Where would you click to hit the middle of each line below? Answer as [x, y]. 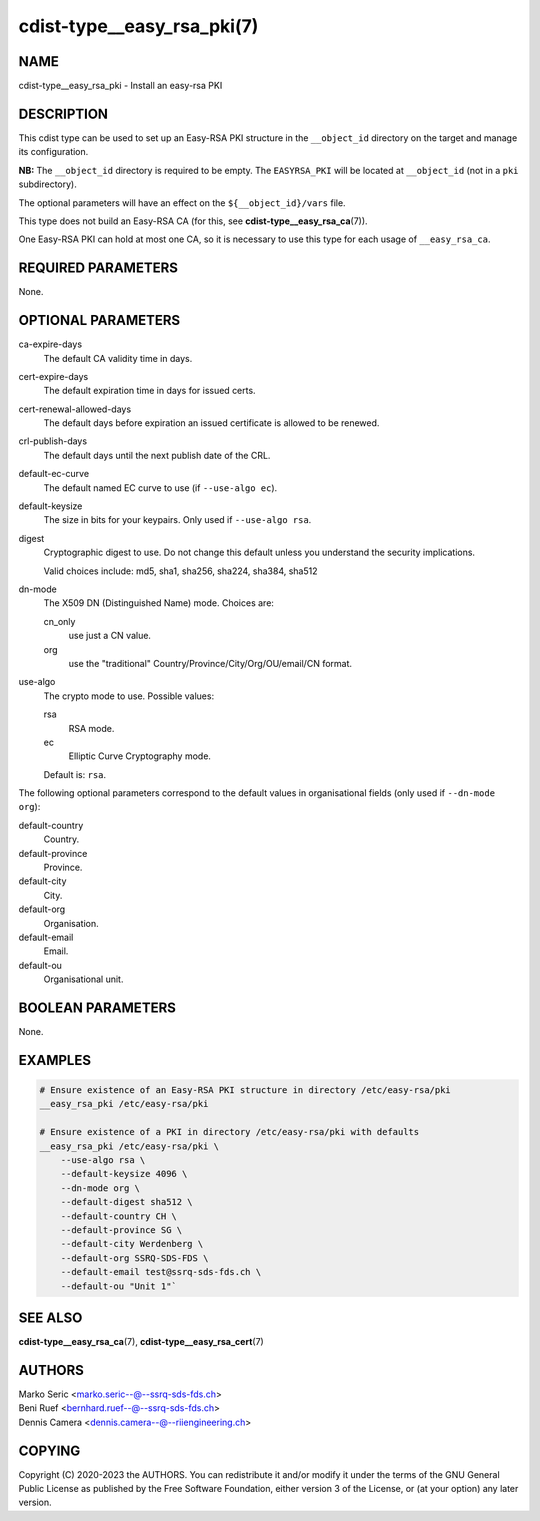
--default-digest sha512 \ [127, 1202]
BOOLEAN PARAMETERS [97, 1007]
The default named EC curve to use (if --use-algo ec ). [160, 487]
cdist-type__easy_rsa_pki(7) [138, 26]
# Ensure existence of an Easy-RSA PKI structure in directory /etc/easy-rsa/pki [245, 1090]
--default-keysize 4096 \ [124, 1174]
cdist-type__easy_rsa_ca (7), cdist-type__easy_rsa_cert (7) [141, 1342]
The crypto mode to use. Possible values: [129, 696]
